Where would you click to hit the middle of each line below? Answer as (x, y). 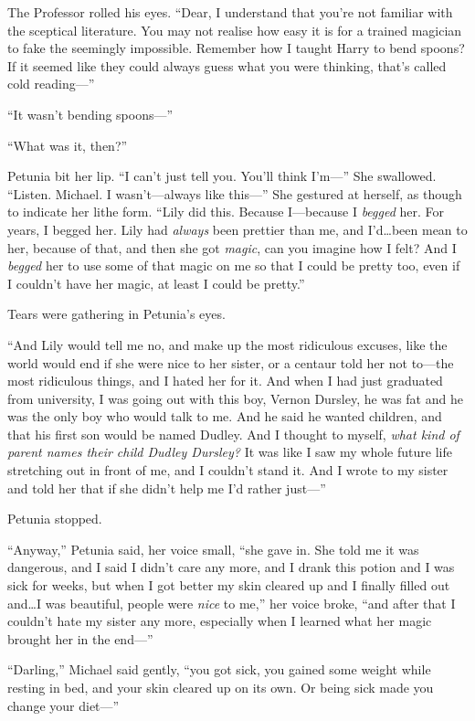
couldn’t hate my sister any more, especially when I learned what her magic (220, 621)
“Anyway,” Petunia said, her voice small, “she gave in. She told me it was (213, 549)
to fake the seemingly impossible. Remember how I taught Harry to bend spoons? (236, 48)
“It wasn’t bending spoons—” (90, 114)
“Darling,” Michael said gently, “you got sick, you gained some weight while (219, 669)
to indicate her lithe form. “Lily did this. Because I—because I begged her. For (226, 212)
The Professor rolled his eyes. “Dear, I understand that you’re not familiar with (230, 12)
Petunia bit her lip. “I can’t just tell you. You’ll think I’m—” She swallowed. (222, 176)
